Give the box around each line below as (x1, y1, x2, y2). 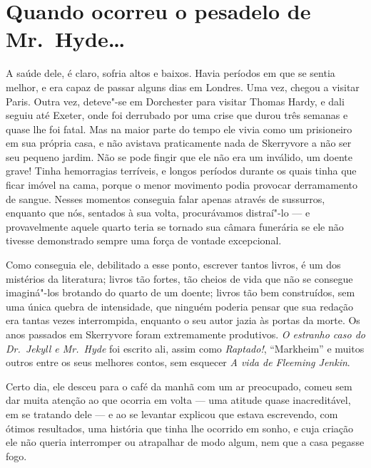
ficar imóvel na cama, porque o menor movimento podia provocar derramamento (6, 177, 357, 192)
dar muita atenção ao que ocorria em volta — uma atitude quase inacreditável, (6, 392, 351, 407)
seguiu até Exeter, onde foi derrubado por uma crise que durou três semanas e (6, 108, 348, 123)
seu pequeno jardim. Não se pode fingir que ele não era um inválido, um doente (6, 149, 352, 164)
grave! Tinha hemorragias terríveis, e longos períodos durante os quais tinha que (6, 163, 357, 178)
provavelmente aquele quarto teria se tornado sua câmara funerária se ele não (6, 219, 344, 234)
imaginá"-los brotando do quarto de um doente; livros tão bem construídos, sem (6, 285, 355, 300)
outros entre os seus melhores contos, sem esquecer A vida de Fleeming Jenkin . (6, 355, 350, 370)
